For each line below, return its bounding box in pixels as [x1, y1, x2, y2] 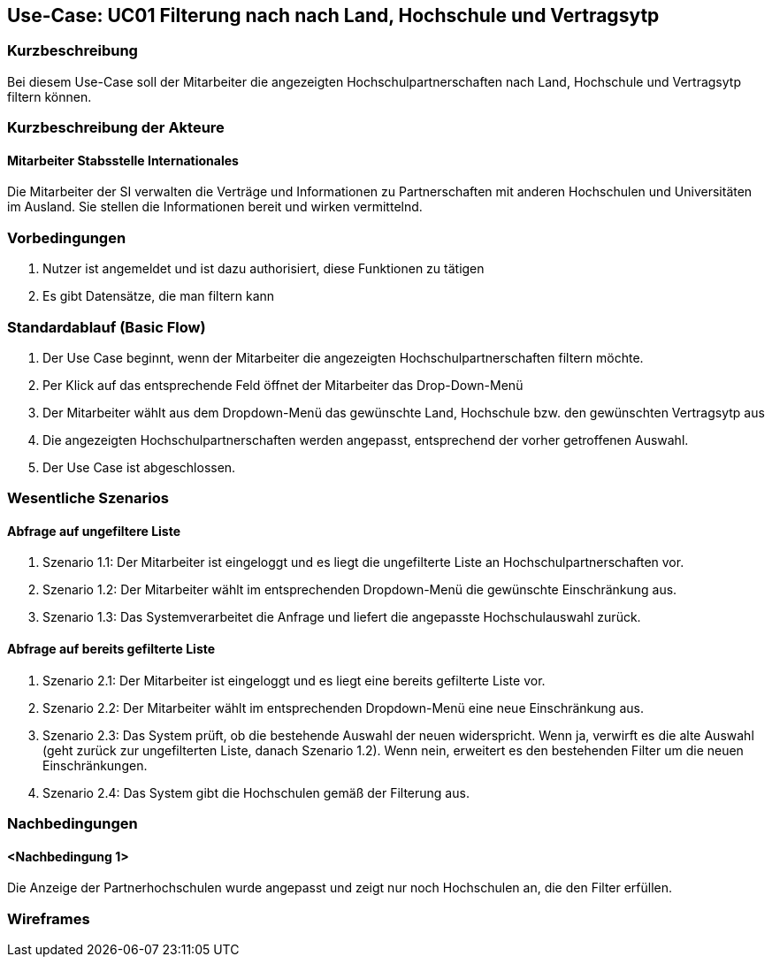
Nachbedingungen [7, 815, 138, 833]
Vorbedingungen [7, 228, 126, 247]
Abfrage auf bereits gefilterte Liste [7, 641, 216, 657]
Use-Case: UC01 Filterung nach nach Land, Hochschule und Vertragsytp [7, 4, 660, 27]
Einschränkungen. [42, 757, 148, 773]
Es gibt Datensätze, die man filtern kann [42, 288, 275, 304]
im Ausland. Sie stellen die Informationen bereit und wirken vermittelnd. [7, 199, 423, 215]
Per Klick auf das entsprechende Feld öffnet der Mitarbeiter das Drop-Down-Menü [42, 377, 524, 393]
